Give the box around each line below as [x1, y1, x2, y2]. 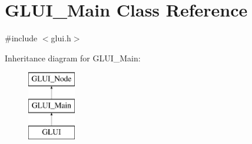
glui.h [51, 32, 71, 44]
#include [5, 32, 38, 44]
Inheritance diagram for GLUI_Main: [5, 51, 141, 64]
